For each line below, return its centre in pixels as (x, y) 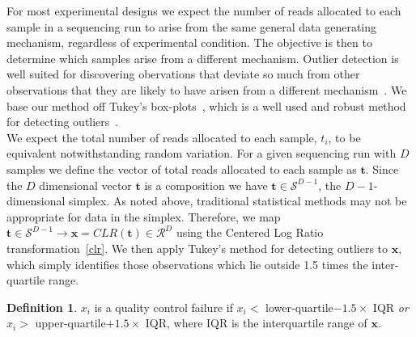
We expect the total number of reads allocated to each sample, (162, 137)
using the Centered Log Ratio (250, 232)
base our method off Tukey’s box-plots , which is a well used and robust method (206, 105)
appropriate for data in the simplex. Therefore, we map (144, 216)
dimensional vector (85, 185)
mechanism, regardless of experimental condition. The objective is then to (189, 42)
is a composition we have (206, 185)
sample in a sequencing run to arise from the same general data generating (192, 26)
